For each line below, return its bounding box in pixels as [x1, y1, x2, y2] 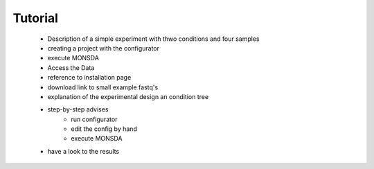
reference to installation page [47, 73, 132, 82]
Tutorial [12, 10, 59, 26]
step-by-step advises [47, 105, 109, 114]
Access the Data [47, 63, 95, 72]
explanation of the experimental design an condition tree [47, 92, 209, 100]
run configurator [71, 115, 118, 123]
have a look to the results [47, 147, 120, 155]
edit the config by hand [71, 125, 138, 133]
